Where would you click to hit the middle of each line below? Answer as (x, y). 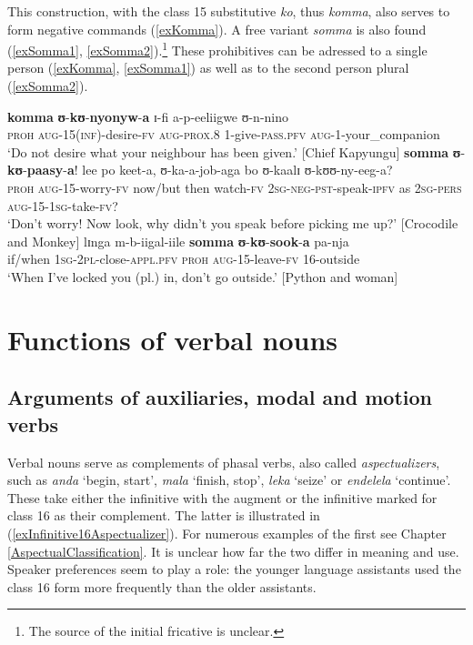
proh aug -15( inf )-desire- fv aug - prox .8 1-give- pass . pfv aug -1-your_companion (224, 134)
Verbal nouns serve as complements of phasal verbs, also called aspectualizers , (224, 462)
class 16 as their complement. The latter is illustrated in (164, 515)
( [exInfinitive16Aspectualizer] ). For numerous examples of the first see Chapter (227, 533)
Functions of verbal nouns (173, 339)
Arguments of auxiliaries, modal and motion (220, 397)
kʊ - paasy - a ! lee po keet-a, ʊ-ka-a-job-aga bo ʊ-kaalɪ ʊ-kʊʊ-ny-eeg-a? (200, 170)
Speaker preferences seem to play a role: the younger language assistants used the (234, 569)
